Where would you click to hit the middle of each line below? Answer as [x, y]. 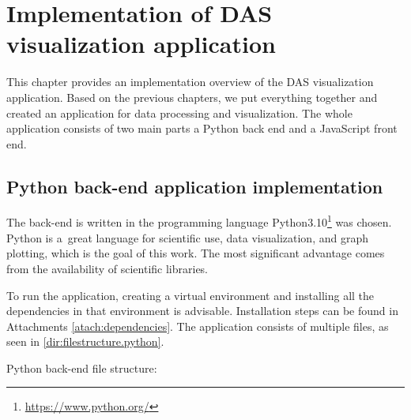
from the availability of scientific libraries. [107, 268]
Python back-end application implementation [195, 186]
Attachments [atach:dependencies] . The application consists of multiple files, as [198, 326]
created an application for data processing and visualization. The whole [179, 112]
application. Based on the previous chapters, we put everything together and [192, 97]
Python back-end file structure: [82, 367]
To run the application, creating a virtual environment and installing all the [190, 295]
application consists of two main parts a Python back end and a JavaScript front [202, 128]
